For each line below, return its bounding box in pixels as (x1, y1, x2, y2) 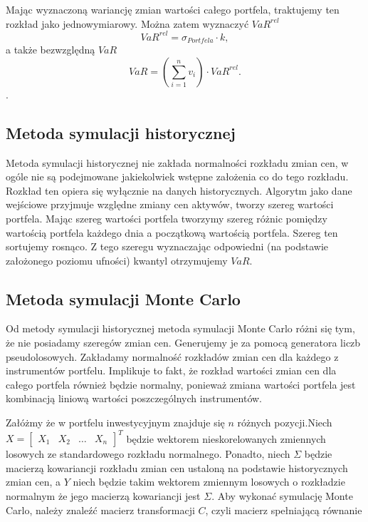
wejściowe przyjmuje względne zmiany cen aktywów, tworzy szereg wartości (6, 197, 334, 212)
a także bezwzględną (6, 42, 95, 57)
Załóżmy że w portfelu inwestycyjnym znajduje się (6, 415, 225, 430)
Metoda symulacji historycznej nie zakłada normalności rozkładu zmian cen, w (6, 155, 349, 170)
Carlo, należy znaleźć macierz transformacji (6, 502, 195, 517)
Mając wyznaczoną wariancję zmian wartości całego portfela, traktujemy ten (6, 2, 340, 16)
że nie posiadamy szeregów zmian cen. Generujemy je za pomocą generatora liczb (6, 335, 361, 350)
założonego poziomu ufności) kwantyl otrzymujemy (6, 252, 228, 267)
